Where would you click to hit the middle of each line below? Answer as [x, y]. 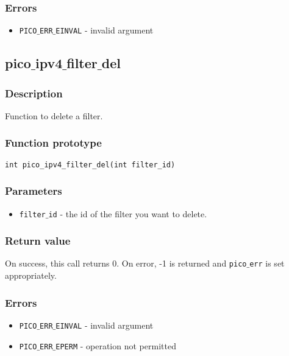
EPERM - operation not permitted [116, 345]
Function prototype [53, 143]
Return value [38, 241]
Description [34, 93]
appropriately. [31, 275]
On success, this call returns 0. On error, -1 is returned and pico [126, 263]
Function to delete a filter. [54, 115]
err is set [267, 263]
